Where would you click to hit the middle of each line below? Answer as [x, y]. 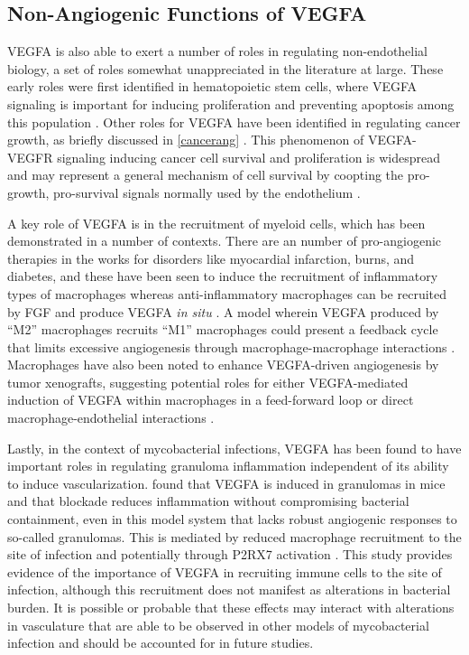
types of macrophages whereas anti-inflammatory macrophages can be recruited [227, 293]
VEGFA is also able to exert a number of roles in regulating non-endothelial [218, 51]
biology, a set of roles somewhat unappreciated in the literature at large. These [225, 68]
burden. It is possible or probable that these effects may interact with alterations [231, 608]
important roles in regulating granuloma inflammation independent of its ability [228, 466]
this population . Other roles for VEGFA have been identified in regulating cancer [234, 122]
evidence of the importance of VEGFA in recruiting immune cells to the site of [225, 571]
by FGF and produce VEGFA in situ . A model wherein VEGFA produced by [223, 311]
